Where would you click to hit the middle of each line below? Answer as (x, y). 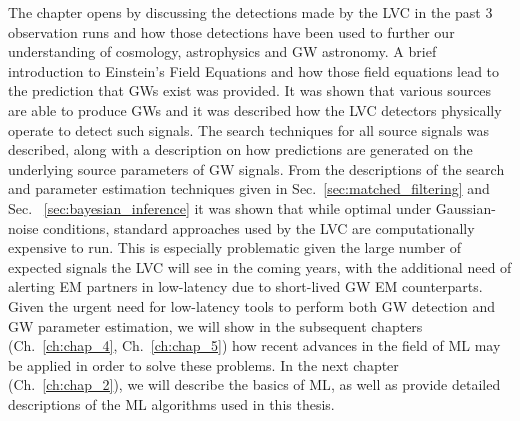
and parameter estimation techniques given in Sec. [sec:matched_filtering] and (249, 188)
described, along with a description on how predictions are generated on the (240, 149)
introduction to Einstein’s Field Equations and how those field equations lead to (254, 70)
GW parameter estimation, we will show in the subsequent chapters (215, 325)
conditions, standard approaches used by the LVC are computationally (259, 227)
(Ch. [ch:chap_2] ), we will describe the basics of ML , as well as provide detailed (254, 384)
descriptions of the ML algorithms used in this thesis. (171, 403)
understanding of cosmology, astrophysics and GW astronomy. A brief (222, 51)
